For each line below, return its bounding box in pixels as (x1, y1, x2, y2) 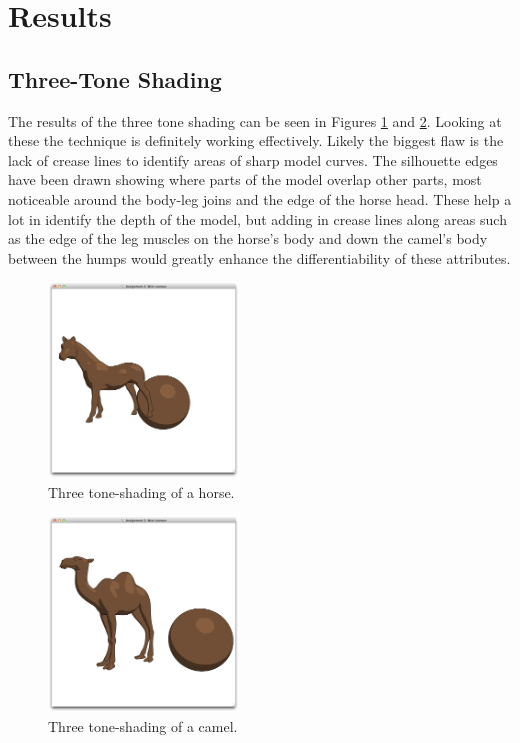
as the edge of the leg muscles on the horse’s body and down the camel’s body (8, 228, 488, 249)
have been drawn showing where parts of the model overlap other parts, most (8, 169, 482, 190)
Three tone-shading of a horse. (48, 481, 235, 502)
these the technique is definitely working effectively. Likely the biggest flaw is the (8, 130, 504, 151)
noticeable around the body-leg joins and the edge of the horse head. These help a (8, 188, 512, 209)
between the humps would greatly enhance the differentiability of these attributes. (8, 247, 511, 268)
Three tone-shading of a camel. (48, 715, 238, 736)
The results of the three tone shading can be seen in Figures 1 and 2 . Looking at (8, 110, 502, 131)
